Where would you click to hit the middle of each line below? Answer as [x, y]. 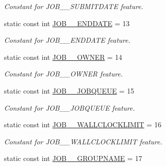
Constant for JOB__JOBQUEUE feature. [69, 107]
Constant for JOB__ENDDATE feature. [67, 40]
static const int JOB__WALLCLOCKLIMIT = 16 [83, 124]
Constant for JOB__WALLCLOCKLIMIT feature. [83, 141]
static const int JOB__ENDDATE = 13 [67, 23]
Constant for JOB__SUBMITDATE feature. [74, 6]
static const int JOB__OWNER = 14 [63, 57]
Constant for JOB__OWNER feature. [63, 74]
